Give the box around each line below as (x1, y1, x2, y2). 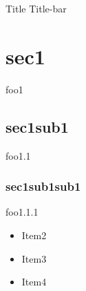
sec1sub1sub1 (6, 178, 81, 195)
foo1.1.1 (6, 205, 39, 219)
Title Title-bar (6, 1, 67, 15)
